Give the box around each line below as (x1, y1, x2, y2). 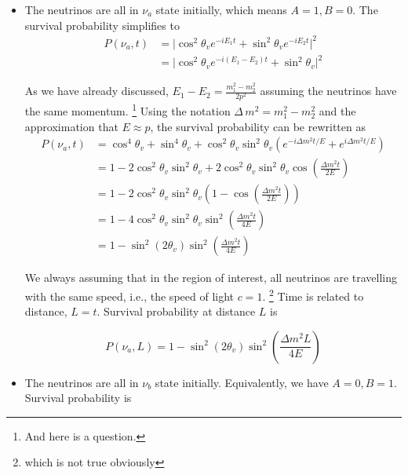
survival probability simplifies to (24, 16, 180, 33)
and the (319, 102, 356, 119)
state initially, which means (155, 2, 287, 17)
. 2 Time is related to (262, 285, 364, 304)
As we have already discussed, (24, 82, 169, 99)
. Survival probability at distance (97, 303, 256, 320)
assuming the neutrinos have (260, 82, 397, 99)
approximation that (24, 118, 118, 134)
